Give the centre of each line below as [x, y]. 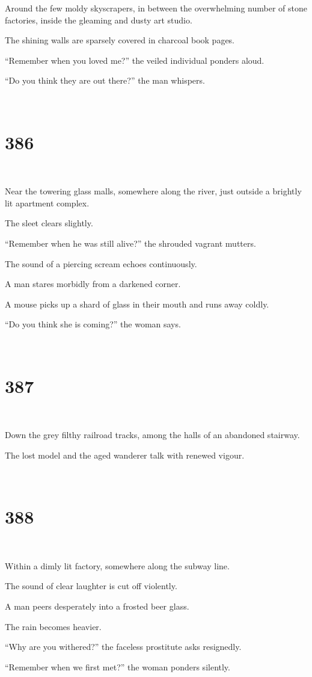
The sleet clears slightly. [49, 223]
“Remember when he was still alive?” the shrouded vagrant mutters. [130, 243]
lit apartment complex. [47, 202]
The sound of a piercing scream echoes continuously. [101, 263]
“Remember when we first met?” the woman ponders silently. [118, 666]
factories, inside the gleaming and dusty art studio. [99, 20]
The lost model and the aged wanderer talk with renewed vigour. [125, 455]
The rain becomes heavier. [53, 626]
